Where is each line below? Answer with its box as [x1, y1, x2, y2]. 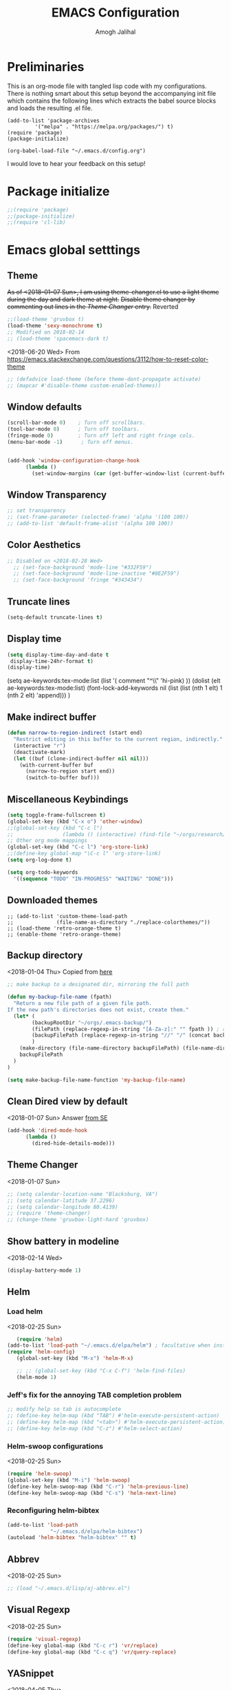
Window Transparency [7, 489, 107, 500]
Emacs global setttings [7, 243, 141, 258]
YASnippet [7, 1667, 54, 1679]
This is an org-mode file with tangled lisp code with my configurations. [7, 81, 208, 90]
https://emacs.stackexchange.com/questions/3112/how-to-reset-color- [7, 355, 209, 363]
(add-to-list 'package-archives [7, 117, 100, 124]
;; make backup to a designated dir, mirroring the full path [7, 981, 189, 988]
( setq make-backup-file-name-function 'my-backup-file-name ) [7, 1077, 186, 1083]
